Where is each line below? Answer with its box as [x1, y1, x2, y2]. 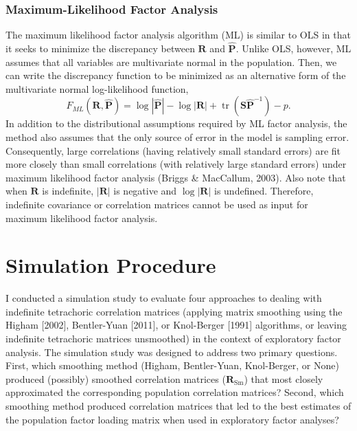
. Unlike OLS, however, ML [235, 41, 352, 56]
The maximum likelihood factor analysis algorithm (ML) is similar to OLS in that [5, 27, 351, 42]
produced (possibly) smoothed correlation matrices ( [5, 371, 226, 386]
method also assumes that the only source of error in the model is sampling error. [5, 130, 349, 144]
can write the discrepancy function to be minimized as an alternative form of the [5, 68, 346, 82]
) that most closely [244, 371, 323, 386]
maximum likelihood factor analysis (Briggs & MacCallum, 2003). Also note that [5, 170, 346, 184]
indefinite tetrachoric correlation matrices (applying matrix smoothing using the [5, 304, 343, 318]
